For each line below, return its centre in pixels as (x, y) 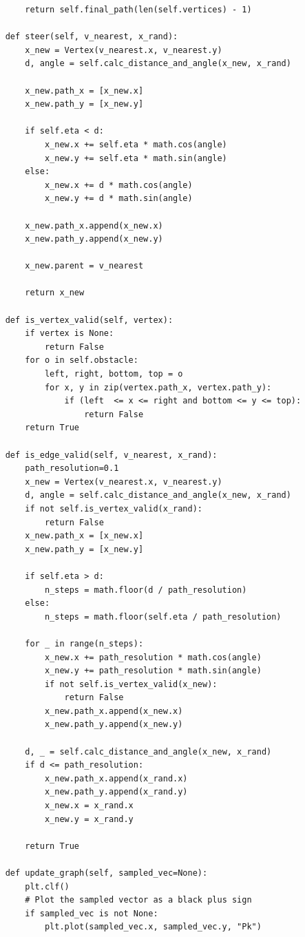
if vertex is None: (70, 334)
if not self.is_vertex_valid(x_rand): (114, 508)
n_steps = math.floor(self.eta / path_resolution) (163, 617)
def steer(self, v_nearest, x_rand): (92, 37)
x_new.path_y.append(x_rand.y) (116, 792)
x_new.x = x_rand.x (89, 806)
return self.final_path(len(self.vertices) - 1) (138, 10)
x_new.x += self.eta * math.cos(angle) (136, 144)
